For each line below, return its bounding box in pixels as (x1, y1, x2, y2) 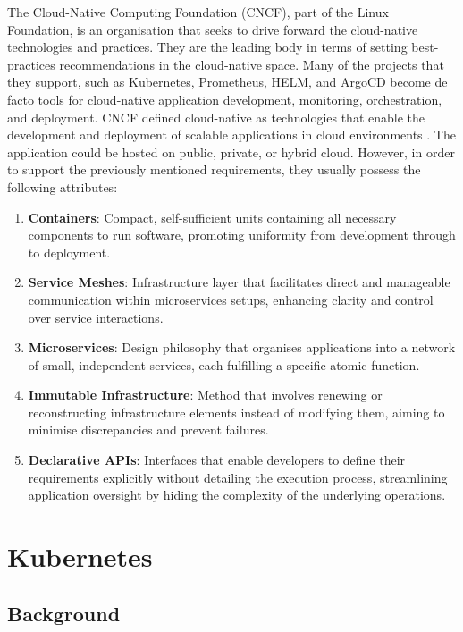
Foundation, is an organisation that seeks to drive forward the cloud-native (7, 20, 418, 38)
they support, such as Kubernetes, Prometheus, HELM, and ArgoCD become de (7, 72, 448, 91)
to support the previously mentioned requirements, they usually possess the (7, 160, 421, 179)
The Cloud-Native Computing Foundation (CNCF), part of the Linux (7, 3, 389, 21)
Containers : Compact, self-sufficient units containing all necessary (28, 207, 397, 226)
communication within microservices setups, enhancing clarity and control (28, 290, 434, 308)
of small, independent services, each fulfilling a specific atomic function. (28, 355, 420, 374)
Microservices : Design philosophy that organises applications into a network (28, 338, 456, 357)
